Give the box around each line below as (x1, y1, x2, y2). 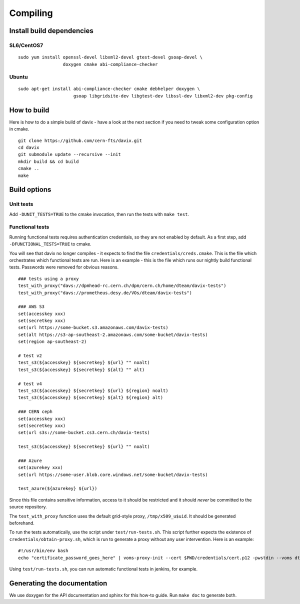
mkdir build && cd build (18, 158, 79, 164)
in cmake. (9, 126, 29, 132)
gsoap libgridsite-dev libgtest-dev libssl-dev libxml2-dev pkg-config (73, 93, 253, 98)
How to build (9, 105, 49, 114)
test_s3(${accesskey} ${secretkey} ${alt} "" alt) (18, 366, 145, 372)
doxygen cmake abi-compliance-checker (62, 61, 158, 67)
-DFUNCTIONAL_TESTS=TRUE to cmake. (9, 241, 92, 247)
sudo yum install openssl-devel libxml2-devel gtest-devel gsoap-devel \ (18, 54, 203, 60)
